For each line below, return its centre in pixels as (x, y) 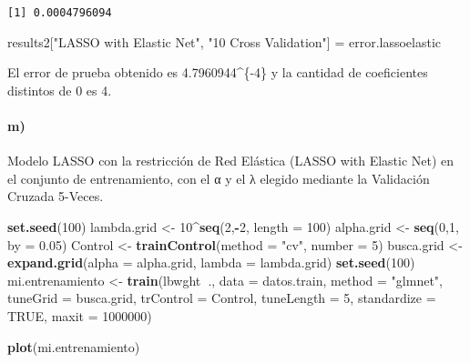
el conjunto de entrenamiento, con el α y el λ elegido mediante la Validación (219, 178)
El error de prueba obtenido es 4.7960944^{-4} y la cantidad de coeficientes (218, 72)
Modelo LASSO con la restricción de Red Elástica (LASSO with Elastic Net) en (231, 161)
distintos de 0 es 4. (60, 90)
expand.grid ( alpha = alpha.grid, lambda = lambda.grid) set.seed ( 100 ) (211, 262)
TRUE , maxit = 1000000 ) (80, 315)
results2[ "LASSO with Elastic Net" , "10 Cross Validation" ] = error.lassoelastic (225, 41)
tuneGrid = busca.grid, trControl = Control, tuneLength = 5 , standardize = (222, 298)
